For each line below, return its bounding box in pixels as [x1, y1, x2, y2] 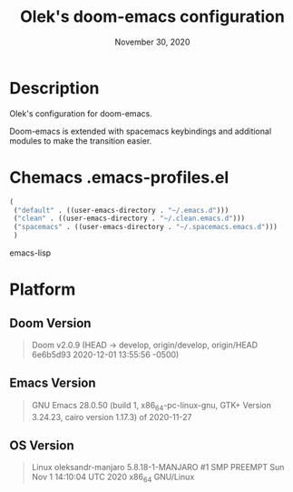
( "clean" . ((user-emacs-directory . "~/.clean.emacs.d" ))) [13, 214, 246, 224]
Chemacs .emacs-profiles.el [9, 166, 230, 187]
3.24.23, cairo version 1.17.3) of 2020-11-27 [31, 411, 192, 422]
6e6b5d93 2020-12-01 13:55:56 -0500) [31, 349, 180, 360]
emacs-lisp [9, 247, 52, 258]
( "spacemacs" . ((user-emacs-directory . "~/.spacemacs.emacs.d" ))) [13, 223, 278, 232]
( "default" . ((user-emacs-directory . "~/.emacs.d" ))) [13, 206, 230, 215]
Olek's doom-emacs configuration [19, 6, 286, 27]
